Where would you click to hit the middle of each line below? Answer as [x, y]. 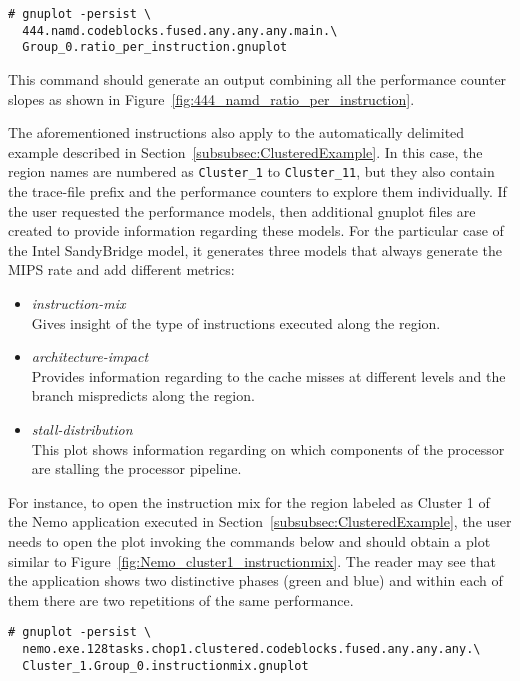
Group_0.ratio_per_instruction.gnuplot [155, 47]
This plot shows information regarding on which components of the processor [268, 448]
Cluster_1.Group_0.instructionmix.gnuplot [165, 665]
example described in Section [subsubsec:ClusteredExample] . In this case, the [245, 151]
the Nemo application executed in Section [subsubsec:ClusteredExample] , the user [260, 521]
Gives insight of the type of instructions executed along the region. [236, 322]
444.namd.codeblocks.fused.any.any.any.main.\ [180, 30]
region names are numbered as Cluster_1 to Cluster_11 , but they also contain [251, 171]
